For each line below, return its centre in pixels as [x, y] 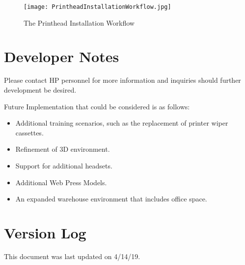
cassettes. [29, 132]
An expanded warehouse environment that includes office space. [111, 199]
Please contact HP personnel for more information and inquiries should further [122, 80]
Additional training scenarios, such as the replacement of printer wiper [122, 123]
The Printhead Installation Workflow [79, 22]
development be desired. [40, 89]
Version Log [45, 232]
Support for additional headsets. [64, 165]
